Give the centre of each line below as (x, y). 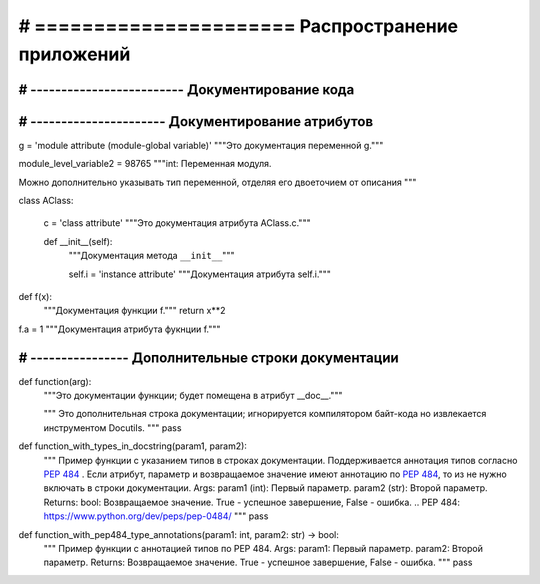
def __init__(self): (78, 241)
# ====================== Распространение (238, 26)
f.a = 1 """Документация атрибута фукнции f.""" (119, 329)
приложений (74, 54)
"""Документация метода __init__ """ (151, 256)
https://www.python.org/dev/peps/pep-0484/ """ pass (156, 516)
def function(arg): (55, 381)
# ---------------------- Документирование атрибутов (196, 121)
